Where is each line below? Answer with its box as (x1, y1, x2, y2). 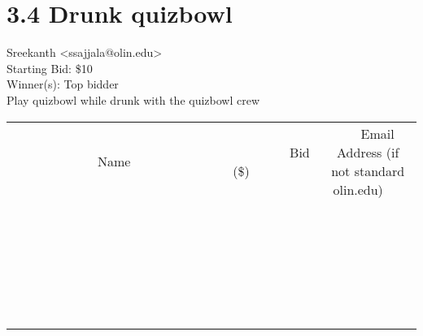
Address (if (337, 142, 399, 162)
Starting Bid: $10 (7, 59, 93, 76)
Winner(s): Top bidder (7, 75, 119, 93)
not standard (331, 161, 405, 180)
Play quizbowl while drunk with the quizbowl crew (7, 91, 260, 108)
